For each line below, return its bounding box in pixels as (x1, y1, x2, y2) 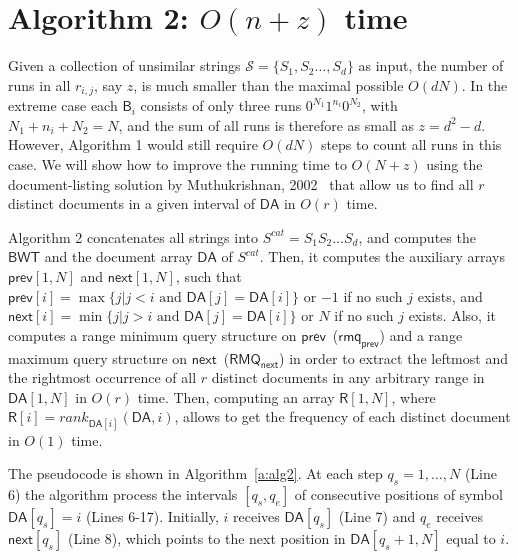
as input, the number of (358, 55, 504, 76)
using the (426, 153, 483, 174)
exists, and (417, 285, 483, 306)
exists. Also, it (408, 305, 496, 326)
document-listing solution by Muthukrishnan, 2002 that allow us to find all (8, 173, 474, 194)
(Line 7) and (338, 506, 416, 527)
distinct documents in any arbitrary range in (211, 367, 485, 388)
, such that (175, 265, 242, 286)
